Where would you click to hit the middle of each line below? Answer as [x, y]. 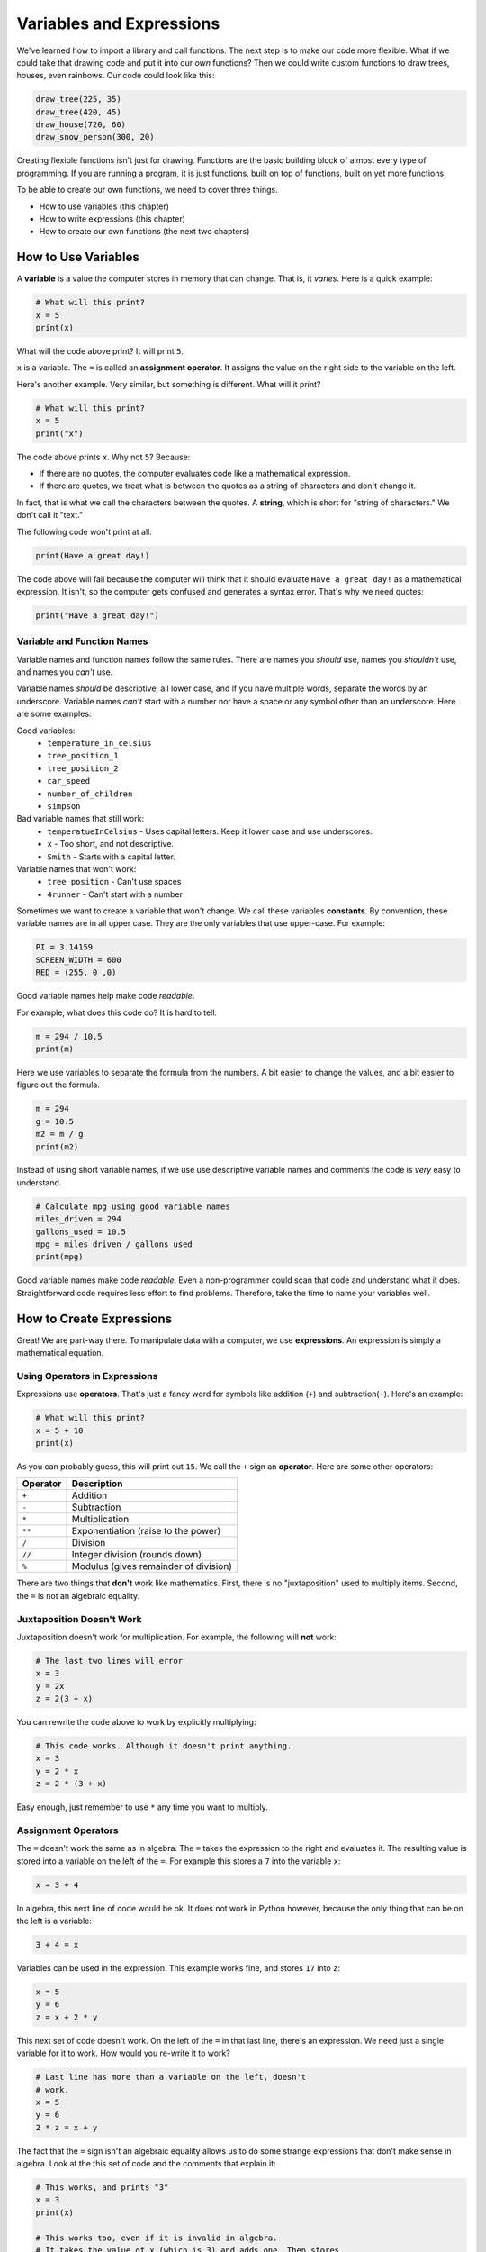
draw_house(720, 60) [81, 125]
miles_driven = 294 [78, 1219]
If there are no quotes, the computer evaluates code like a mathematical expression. [195, 473]
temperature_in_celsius [99, 743]
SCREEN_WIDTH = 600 [78, 960]
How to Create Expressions [94, 1318]
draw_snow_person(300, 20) [95, 137]
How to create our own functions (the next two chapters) [144, 232]
